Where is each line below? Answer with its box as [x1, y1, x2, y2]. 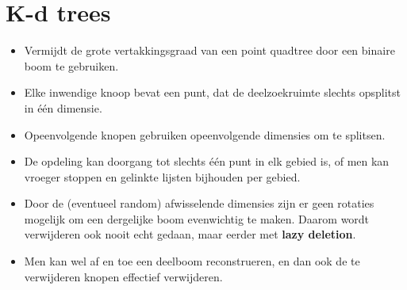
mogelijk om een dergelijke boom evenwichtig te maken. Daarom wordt [24, 210, 370, 227]
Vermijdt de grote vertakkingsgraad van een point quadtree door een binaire [24, 42, 395, 59]
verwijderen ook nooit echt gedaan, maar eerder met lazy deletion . [24, 226, 356, 242]
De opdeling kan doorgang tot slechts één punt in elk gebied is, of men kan [24, 153, 390, 170]
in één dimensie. [24, 99, 102, 116]
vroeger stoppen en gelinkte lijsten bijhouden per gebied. [24, 168, 301, 185]
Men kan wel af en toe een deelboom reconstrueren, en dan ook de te [24, 253, 360, 269]
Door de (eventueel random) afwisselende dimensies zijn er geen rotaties [24, 195, 374, 212]
